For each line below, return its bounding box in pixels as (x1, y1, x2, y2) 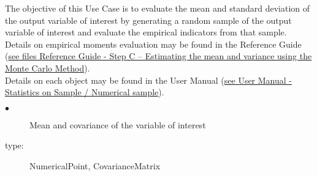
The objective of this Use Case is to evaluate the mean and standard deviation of (5, 2, 310, 14)
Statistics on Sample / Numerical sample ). (5, 86, 164, 98)
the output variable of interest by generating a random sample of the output (5, 13, 292, 26)
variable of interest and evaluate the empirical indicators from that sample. (5, 26, 287, 38)
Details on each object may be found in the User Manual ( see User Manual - (5, 73, 292, 86)
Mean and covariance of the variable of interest (29, 118, 206, 131)
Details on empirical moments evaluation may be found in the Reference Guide (5, 37, 302, 50)
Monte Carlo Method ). (5, 61, 90, 74)
